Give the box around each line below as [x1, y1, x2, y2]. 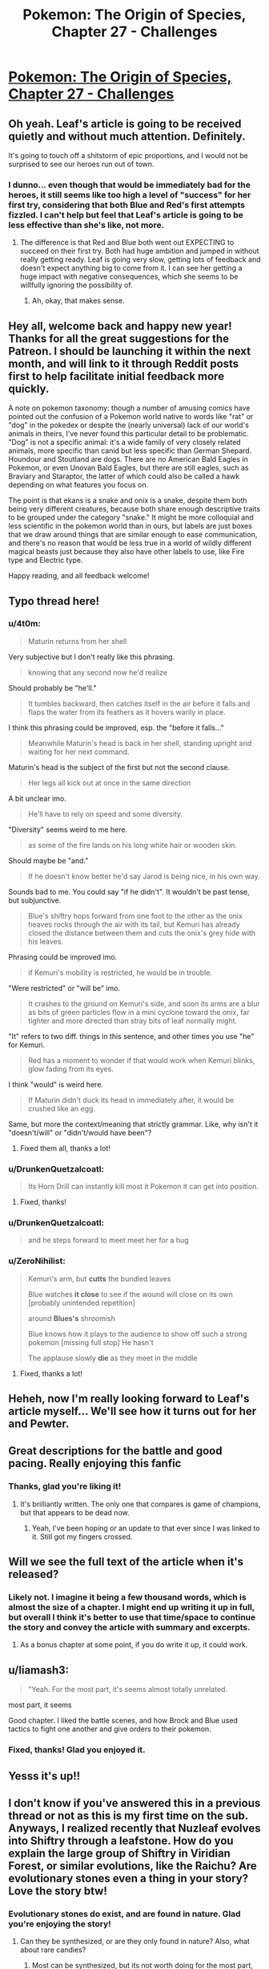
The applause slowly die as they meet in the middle [27, 1353, 198, 1363]
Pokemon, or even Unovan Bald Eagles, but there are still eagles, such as [8, 463, 249, 473]
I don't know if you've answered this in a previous [8, 1796, 261, 1810]
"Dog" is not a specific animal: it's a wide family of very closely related [8, 438, 242, 447]
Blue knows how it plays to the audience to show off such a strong [27, 1329, 247, 1339]
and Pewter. [8, 1417, 70, 1431]
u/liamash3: [8, 1663, 70, 1677]
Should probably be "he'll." [8, 683, 98, 692]
